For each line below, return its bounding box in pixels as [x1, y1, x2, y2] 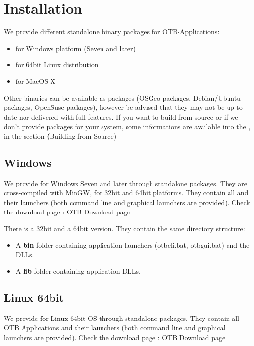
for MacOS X [15, 76, 56, 86]
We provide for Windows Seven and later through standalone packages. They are [4, 178, 247, 188]
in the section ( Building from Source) [4, 131, 117, 141]
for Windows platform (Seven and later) [15, 43, 136, 53]
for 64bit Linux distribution [15, 59, 99, 70]
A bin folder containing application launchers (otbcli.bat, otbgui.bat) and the [15, 240, 250, 250]
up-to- [227, 102, 245, 112]
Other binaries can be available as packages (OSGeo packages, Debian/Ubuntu [4, 92, 241, 103]
